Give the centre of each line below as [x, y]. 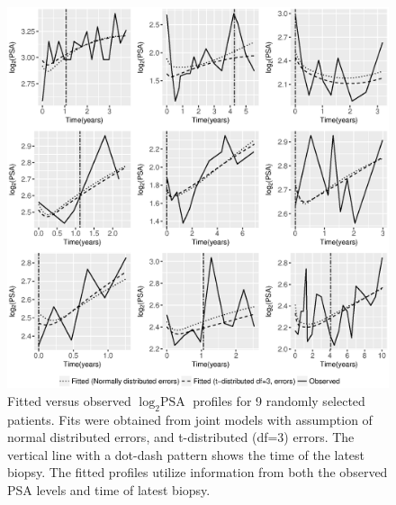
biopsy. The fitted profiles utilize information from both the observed [198, 472]
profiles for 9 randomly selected [279, 400]
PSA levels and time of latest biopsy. [109, 489]
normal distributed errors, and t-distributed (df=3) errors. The [181, 437]
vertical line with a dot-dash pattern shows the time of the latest [186, 454]
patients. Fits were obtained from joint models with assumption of [190, 419]
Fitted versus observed [69, 400]
